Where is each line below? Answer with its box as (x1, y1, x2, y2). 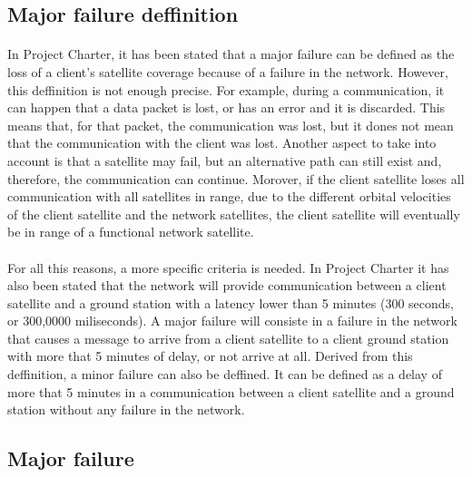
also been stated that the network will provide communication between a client (7, 276, 447, 295)
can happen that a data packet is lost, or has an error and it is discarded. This (7, 98, 446, 117)
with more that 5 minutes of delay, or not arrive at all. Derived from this (7, 346, 413, 365)
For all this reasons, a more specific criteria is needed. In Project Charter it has (7, 258, 449, 277)
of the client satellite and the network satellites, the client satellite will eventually (7, 204, 460, 223)
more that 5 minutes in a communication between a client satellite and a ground (7, 382, 455, 401)
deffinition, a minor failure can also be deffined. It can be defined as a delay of (7, 365, 442, 384)
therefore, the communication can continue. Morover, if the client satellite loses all (7, 169, 465, 188)
